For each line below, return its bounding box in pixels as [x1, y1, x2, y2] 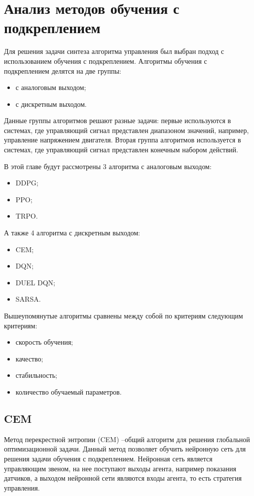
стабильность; [15, 370, 57, 380]
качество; [15, 353, 43, 363]
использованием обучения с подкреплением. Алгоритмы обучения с [4, 55, 207, 66]
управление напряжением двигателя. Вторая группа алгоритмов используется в [4, 135, 241, 145]
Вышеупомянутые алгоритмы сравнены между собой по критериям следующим [4, 311, 243, 320]
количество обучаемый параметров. [15, 386, 122, 397]
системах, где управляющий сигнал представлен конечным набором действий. [4, 144, 238, 155]
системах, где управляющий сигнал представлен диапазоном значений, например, [4, 125, 249, 135]
